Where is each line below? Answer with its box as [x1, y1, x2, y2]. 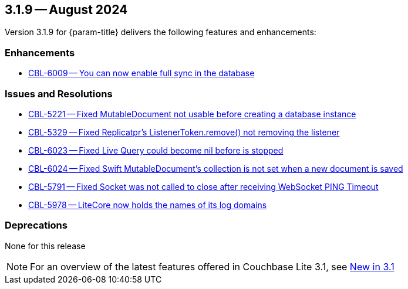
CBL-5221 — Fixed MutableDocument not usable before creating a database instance [28, 108, 356, 119]
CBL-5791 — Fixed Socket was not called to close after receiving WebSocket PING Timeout [28, 181, 379, 192]
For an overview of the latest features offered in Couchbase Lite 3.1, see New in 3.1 [30, 260, 394, 273]
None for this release [5, 240, 86, 251]
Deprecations [5, 219, 68, 232]
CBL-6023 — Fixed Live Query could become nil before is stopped [28, 145, 284, 155]
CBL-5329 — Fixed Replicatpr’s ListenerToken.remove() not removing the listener [28, 127, 340, 137]
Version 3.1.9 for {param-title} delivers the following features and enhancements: [5, 27, 316, 38]
